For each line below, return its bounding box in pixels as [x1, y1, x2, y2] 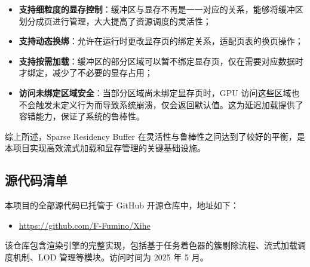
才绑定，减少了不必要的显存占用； [19, 66, 153, 79]
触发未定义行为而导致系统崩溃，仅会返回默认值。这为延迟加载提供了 [35, 98, 303, 111]
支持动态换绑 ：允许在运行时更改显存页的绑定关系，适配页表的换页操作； [19, 35, 303, 47]
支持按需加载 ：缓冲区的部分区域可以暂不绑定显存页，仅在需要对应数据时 [19, 54, 303, 67]
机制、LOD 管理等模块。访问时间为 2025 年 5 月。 [13, 250, 208, 263]
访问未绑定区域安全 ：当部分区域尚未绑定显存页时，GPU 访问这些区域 [19, 86, 291, 99]
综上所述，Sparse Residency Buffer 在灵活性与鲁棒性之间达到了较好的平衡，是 [5, 130, 305, 142]
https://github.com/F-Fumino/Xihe [19, 219, 151, 231]
